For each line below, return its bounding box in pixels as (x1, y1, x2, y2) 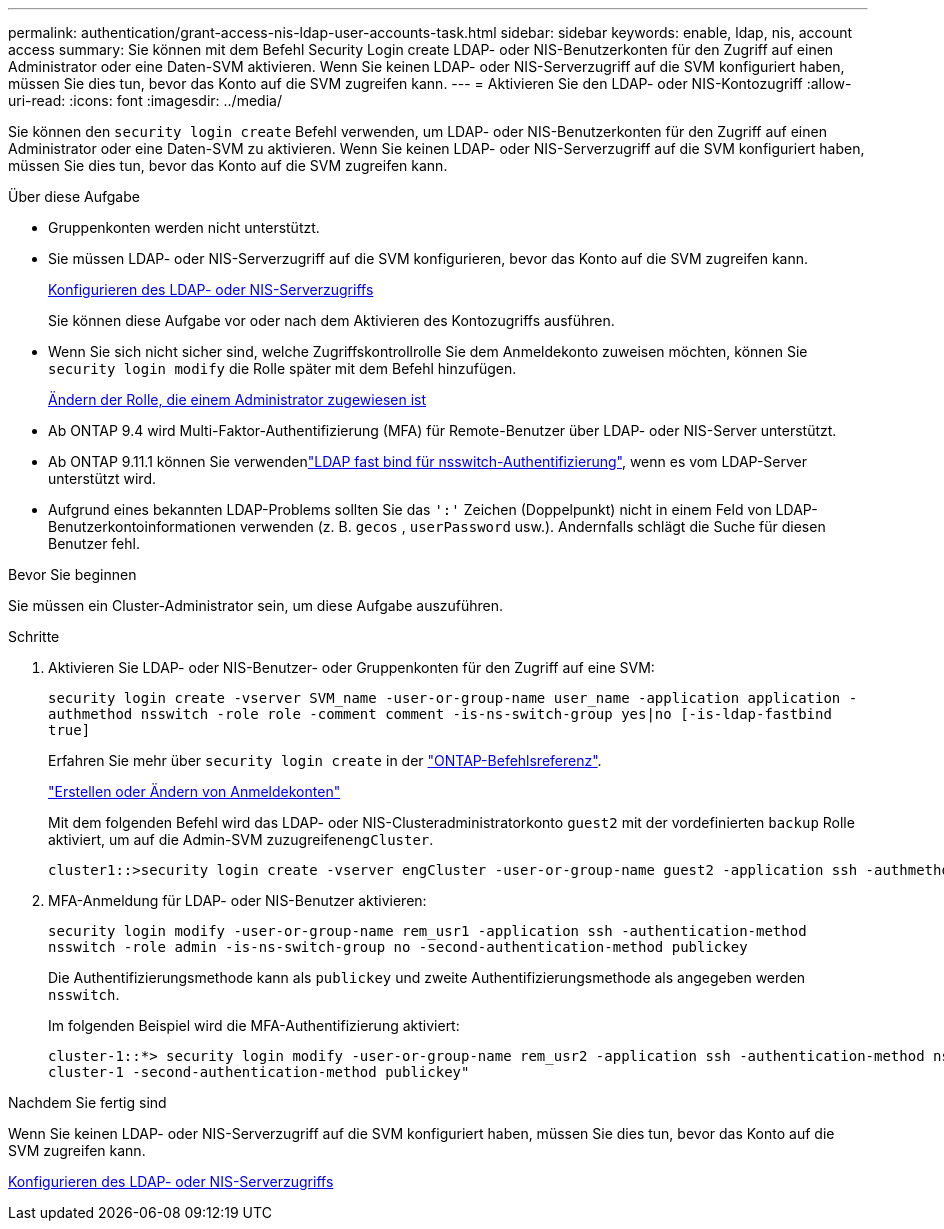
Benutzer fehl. (48, 535, 140, 552)
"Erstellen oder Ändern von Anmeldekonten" (48, 783, 341, 800)
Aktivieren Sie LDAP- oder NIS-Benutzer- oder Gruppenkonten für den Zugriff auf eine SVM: (48, 659, 655, 676)
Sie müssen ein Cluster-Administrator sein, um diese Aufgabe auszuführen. (8, 597, 504, 614)
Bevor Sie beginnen (8, 566, 137, 583)
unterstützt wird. (48, 470, 156, 487)
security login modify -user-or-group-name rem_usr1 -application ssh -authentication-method (48, 923, 807, 939)
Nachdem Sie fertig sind (8, 1094, 167, 1111)
